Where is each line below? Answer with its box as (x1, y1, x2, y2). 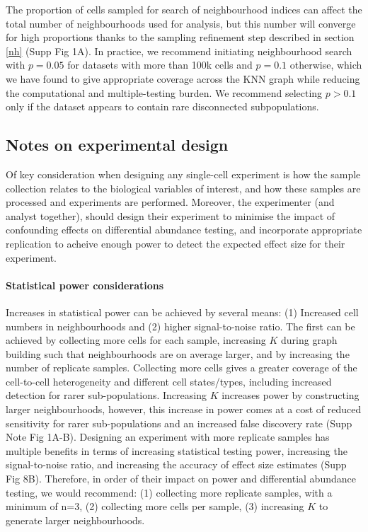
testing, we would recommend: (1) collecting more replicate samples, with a (6, 485, 333, 499)
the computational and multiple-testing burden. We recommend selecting (6, 85, 323, 100)
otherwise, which (289, 57, 362, 72)
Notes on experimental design (6, 134, 229, 156)
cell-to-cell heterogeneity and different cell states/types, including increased (6, 374, 332, 388)
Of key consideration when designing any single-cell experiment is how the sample (6, 166, 361, 181)
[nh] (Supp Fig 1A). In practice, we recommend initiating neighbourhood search (6, 43, 352, 58)
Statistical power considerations (6, 277, 164, 292)
